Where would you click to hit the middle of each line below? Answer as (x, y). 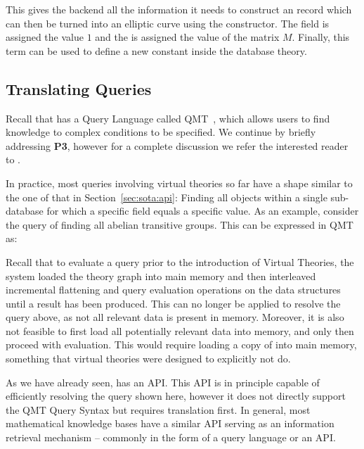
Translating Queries (79, 88)
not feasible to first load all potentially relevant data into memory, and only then (180, 330)
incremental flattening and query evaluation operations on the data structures (173, 290)
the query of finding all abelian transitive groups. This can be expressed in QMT (180, 224)
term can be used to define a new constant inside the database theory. (156, 50)
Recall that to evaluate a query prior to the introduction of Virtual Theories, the (180, 261)
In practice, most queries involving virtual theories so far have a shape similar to (179, 183)
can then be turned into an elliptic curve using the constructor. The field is (168, 23)
